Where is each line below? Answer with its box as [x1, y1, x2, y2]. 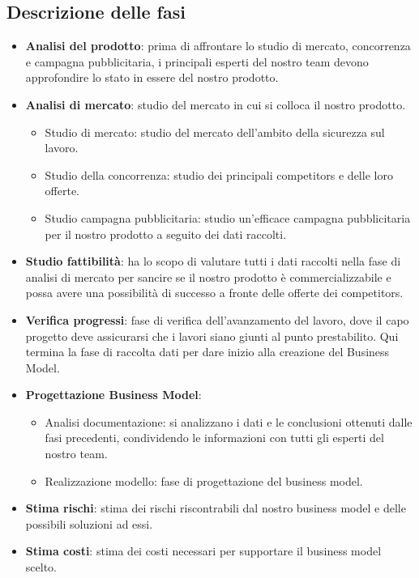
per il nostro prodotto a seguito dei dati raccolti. [45, 225, 287, 242]
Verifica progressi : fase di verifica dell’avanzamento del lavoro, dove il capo [25, 311, 409, 328]
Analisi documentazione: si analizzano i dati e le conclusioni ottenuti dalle [45, 413, 413, 430]
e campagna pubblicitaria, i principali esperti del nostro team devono [25, 53, 369, 70]
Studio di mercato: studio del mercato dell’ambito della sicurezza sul [45, 123, 385, 140]
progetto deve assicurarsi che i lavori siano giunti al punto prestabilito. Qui [25, 327, 399, 344]
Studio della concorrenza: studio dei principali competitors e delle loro [45, 166, 393, 183]
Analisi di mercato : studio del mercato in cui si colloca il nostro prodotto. [25, 96, 406, 113]
